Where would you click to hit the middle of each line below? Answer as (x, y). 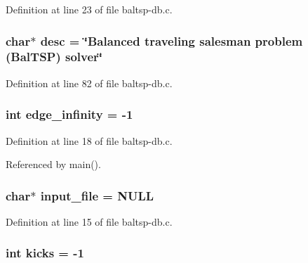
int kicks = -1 (45, 253)
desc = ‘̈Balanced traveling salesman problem (172, 40)
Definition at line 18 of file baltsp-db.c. (89, 140)
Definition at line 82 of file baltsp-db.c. (89, 83)
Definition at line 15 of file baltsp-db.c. (89, 221)
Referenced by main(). (53, 164)
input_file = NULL (97, 195)
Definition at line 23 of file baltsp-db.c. (89, 9)
